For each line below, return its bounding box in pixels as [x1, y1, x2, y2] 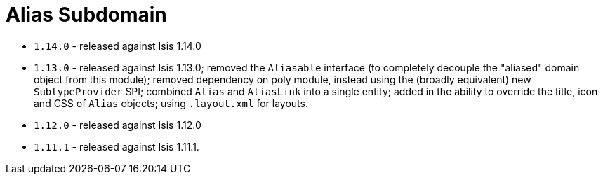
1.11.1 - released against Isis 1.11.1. [34, 140, 199, 153]
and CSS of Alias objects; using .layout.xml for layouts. [34, 97, 308, 109]
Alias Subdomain [6, 3, 167, 27]
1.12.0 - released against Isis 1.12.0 [34, 118, 201, 131]
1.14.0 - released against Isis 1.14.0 [34, 39, 201, 52]
